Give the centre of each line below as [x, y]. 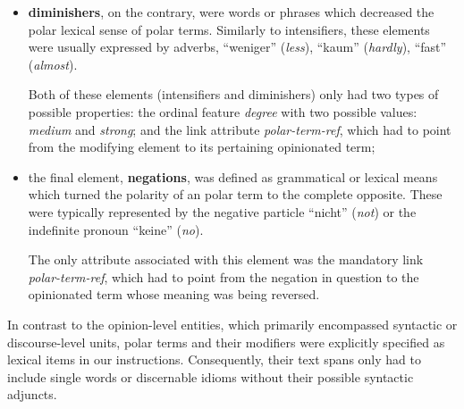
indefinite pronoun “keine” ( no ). [116, 229]
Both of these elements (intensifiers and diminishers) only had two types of [233, 94]
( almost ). [53, 64]
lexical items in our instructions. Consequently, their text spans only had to [214, 359]
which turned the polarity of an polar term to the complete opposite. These [235, 194]
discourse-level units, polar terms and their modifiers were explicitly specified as [226, 342]
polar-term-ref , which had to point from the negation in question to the [224, 276]
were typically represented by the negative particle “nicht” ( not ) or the [222, 211]
